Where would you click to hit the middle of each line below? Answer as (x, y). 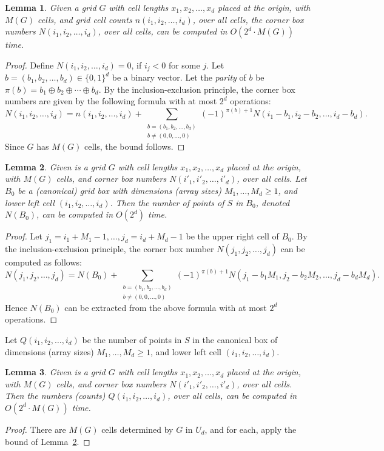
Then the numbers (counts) (55, 396)
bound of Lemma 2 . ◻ (48, 441)
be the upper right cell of (232, 236)
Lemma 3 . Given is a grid (55, 372)
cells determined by (137, 429)
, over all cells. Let (272, 179)
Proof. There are (35, 429)
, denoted (273, 202)
